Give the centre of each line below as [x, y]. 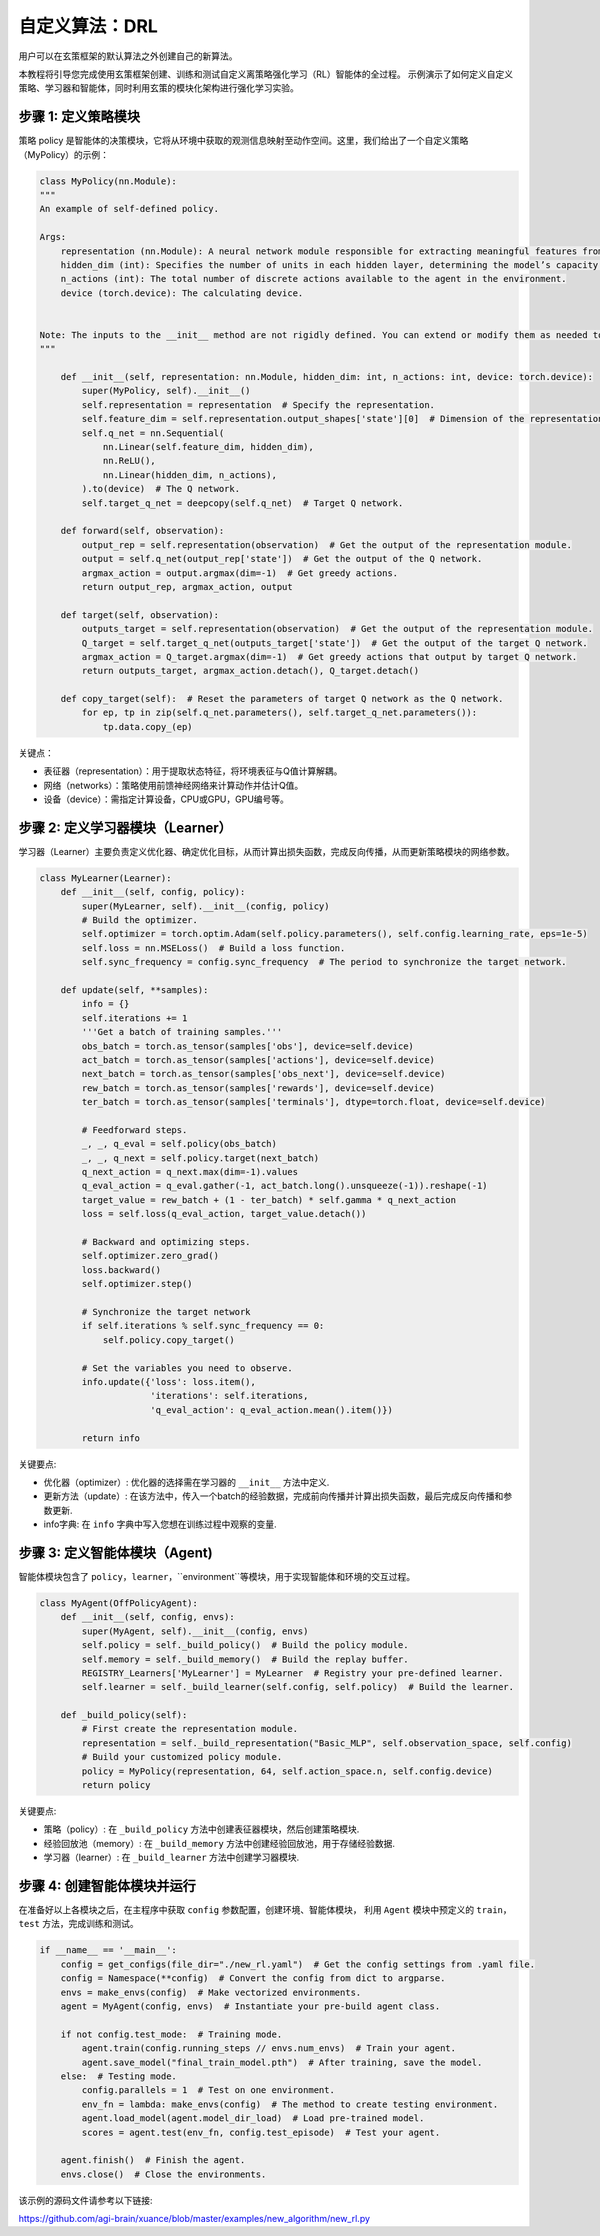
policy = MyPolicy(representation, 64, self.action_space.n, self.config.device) [287, 1771]
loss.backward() [121, 1269]
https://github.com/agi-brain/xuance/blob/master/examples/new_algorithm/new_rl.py [194, 2219]
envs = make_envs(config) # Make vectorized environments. [211, 1992]
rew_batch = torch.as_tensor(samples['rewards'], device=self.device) [258, 1088]
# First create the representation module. [190, 1729]
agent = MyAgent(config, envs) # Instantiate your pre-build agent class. [250, 2006]
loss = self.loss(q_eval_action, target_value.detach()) [224, 1214]
